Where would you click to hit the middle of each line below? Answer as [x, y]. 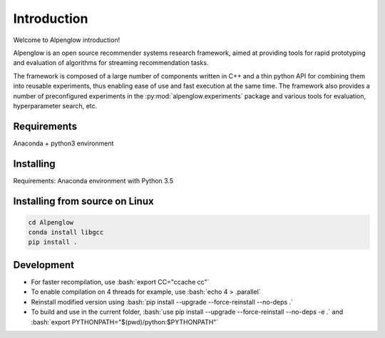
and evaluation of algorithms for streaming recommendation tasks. [111, 63]
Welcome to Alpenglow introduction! [67, 40]
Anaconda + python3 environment [63, 143]
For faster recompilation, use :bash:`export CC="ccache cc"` [120, 282]
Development [44, 265]
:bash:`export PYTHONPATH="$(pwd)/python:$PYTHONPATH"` [125, 322]
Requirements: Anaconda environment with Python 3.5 [93, 180]
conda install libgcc [66, 232]
